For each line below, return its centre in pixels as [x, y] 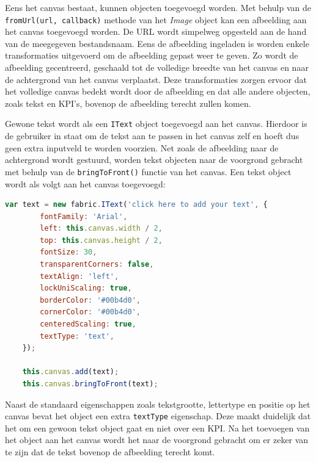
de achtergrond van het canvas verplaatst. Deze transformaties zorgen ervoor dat [156, 79]
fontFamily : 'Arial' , [84, 216]
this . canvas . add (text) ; [71, 372]
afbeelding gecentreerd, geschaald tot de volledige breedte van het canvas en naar [157, 67]
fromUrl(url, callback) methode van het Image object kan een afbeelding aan [156, 19]
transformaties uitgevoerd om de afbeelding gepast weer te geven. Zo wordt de [152, 55]
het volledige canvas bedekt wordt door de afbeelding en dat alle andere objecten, [158, 91]
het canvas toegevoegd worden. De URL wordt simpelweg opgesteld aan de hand [156, 31]
